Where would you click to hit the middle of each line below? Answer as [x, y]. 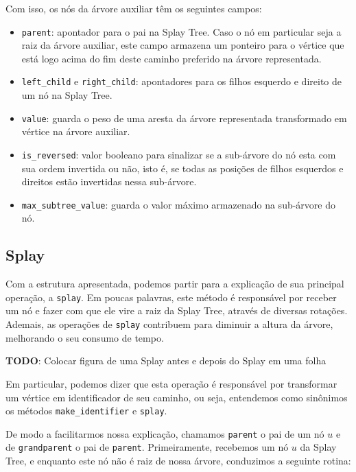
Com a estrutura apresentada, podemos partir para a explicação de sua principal [175, 284]
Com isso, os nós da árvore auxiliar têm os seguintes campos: [134, 8]
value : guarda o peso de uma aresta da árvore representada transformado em [184, 118]
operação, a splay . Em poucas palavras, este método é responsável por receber [171, 297]
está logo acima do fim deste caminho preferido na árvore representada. [171, 58]
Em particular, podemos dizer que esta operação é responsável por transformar [171, 383]
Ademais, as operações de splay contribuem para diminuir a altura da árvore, [169, 324]
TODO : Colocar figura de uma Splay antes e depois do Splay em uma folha [166, 361]
